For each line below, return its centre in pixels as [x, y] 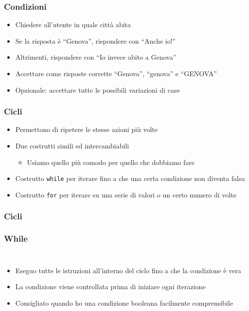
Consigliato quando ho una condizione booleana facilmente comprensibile [124, 303]
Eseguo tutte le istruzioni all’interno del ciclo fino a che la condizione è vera [128, 270]
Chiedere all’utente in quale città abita [73, 25]
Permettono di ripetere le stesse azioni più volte [86, 129]
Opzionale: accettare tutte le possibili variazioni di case [98, 90]
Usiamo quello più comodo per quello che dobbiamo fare [111, 162]
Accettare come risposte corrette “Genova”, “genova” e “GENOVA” [116, 73]
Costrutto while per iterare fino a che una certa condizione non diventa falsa [130, 178]
